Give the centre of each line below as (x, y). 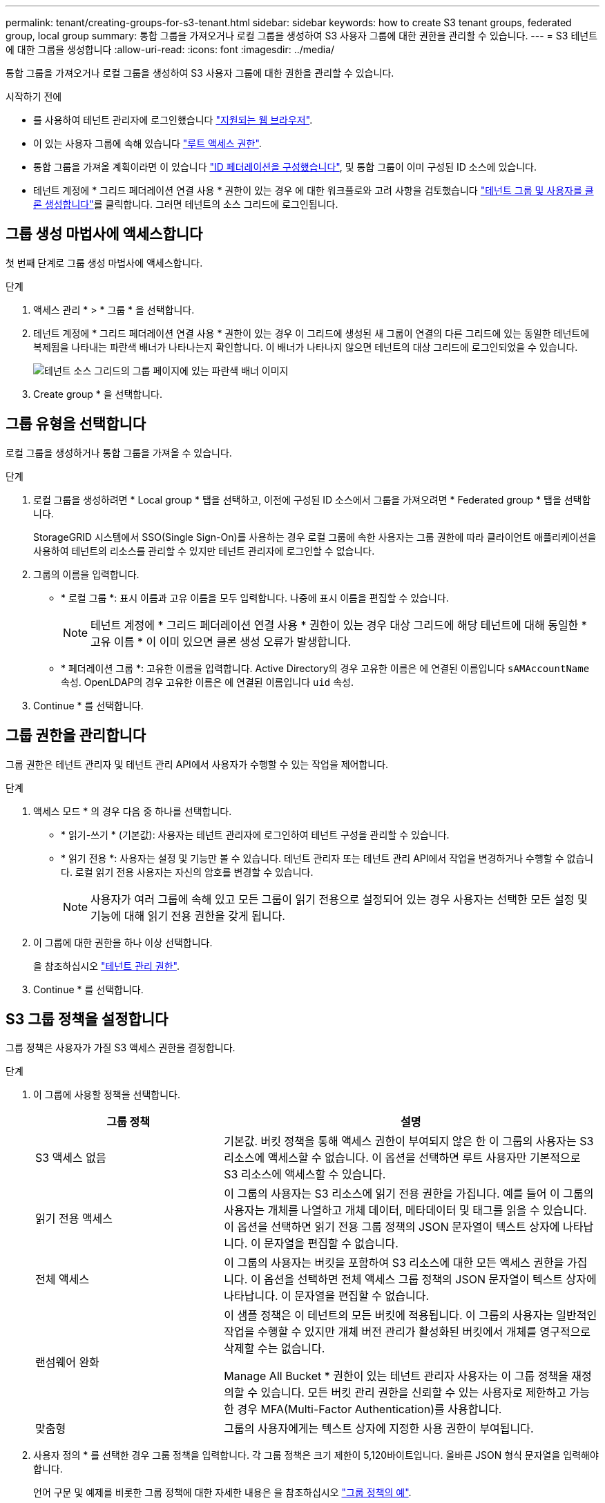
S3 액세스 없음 (71, 1158)
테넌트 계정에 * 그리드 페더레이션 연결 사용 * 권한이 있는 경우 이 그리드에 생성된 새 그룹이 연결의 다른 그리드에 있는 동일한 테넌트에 (311, 333)
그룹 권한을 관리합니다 (76, 736)
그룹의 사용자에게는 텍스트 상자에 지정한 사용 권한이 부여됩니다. (379, 1429)
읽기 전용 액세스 (74, 1219)
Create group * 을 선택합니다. (98, 394)
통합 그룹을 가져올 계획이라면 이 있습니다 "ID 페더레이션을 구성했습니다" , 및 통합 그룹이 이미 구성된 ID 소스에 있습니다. (285, 167)
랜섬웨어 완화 (67, 1362)
